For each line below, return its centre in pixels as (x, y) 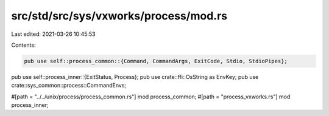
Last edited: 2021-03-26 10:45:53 (53, 34)
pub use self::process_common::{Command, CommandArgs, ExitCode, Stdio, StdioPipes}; (156, 61)
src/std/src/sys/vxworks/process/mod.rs (119, 16)
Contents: (23, 45)
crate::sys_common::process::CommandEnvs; (69, 86)
